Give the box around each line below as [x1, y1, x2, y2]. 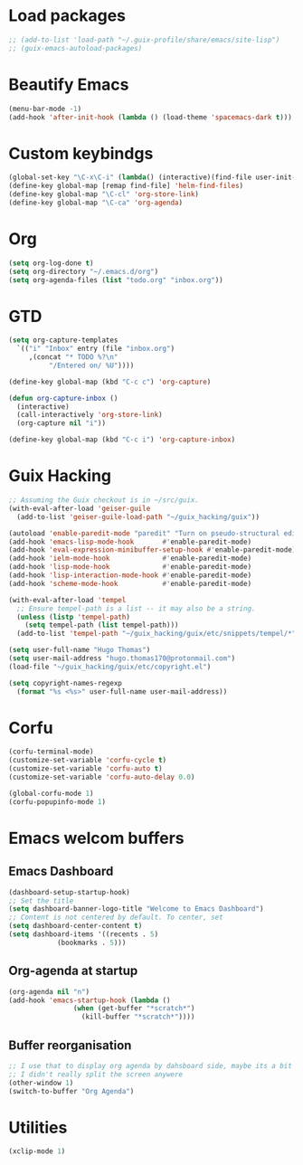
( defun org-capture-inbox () [8, 393, 118, 403]
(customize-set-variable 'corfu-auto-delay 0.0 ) [8, 772, 195, 782]
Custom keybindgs [8, 143, 154, 164]
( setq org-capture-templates [8, 336, 118, 345]
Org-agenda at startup [8, 963, 138, 979]
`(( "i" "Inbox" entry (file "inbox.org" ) [16, 345, 175, 354]
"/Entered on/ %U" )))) [48, 361, 135, 370]
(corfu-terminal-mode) [8, 747, 94, 756]
